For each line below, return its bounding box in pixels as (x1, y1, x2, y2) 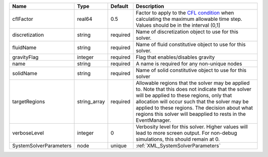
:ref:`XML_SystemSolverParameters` (135, 142, 221, 149)
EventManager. (135, 117, 171, 124)
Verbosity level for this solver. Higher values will (135, 123, 248, 130)
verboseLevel (12, 130, 44, 136)
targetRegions (12, 98, 45, 105)
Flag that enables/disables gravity (135, 54, 215, 61)
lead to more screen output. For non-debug (135, 130, 238, 136)
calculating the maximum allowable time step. (135, 15, 243, 22)
